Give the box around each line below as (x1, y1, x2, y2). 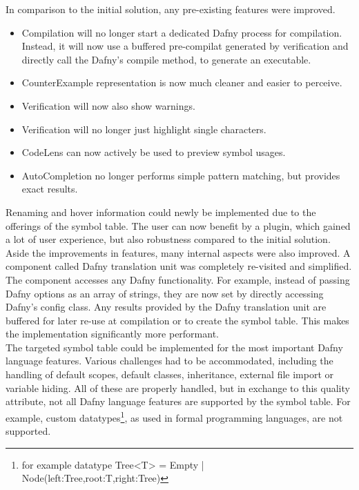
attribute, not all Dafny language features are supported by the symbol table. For (6, 394, 351, 409)
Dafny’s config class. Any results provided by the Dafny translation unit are (6, 300, 327, 314)
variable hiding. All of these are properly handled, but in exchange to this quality (6, 380, 350, 395)
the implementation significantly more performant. (6, 326, 219, 341)
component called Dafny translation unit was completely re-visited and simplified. (6, 259, 352, 273)
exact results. (21, 182, 78, 196)
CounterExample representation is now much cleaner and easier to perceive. (21, 75, 342, 90)
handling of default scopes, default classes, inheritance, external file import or (6, 367, 334, 382)
